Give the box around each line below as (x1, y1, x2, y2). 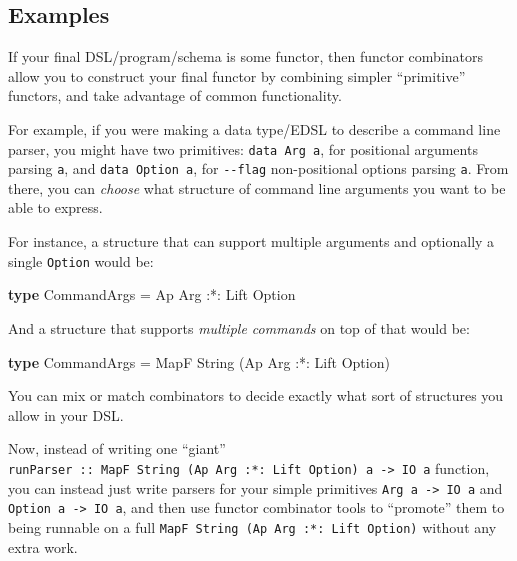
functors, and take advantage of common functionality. (8, 85, 342, 106)
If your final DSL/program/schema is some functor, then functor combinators (8, 46, 484, 67)
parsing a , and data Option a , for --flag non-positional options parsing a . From (8, 158, 509, 179)
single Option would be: (8, 250, 154, 271)
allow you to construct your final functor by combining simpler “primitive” (8, 65, 466, 86)
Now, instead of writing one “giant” (8, 438, 226, 459)
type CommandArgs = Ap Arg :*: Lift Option (8, 284, 296, 305)
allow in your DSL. (8, 404, 124, 425)
